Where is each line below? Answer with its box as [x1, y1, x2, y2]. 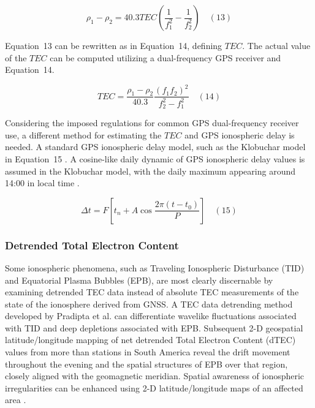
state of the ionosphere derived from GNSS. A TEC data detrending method [5, 297, 293, 310]
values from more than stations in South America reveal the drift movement [5, 346, 290, 358]
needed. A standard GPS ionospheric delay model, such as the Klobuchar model [5, 140, 306, 153]
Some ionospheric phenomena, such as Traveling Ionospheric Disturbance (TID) [5, 261, 305, 274]
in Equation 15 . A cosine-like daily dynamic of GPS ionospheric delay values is [5, 152, 305, 165]
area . [5, 393, 26, 406]
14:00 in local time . [5, 176, 80, 189]
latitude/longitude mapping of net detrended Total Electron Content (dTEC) [5, 333, 296, 346]
